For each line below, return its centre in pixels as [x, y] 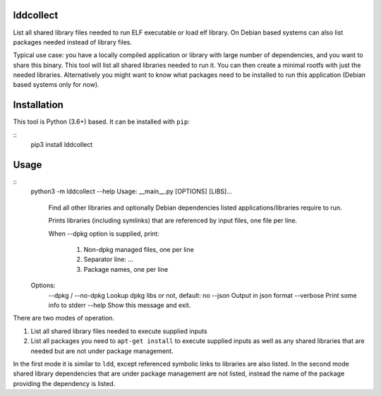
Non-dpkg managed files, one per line [139, 250]
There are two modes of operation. [64, 318]
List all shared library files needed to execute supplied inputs [119, 331]
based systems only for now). [56, 85]
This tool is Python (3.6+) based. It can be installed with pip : [101, 122]
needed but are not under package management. [102, 351]
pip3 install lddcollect [62, 145]
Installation [38, 105]
